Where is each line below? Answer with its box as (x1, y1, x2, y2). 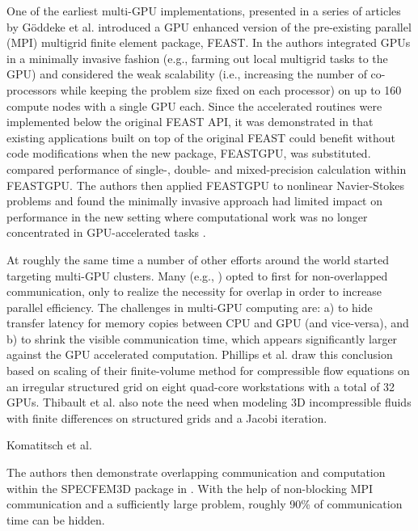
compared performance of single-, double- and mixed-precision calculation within (6, 160, 407, 177)
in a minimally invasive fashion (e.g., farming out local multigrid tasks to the (6, 49, 388, 66)
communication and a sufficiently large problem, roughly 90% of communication (6, 495, 403, 512)
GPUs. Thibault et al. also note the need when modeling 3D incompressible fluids (6, 394, 412, 411)
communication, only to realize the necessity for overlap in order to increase (6, 283, 382, 300)
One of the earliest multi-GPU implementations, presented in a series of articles (6, 2, 401, 19)
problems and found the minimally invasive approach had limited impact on (6, 192, 382, 209)
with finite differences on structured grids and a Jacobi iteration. (6, 409, 327, 426)
